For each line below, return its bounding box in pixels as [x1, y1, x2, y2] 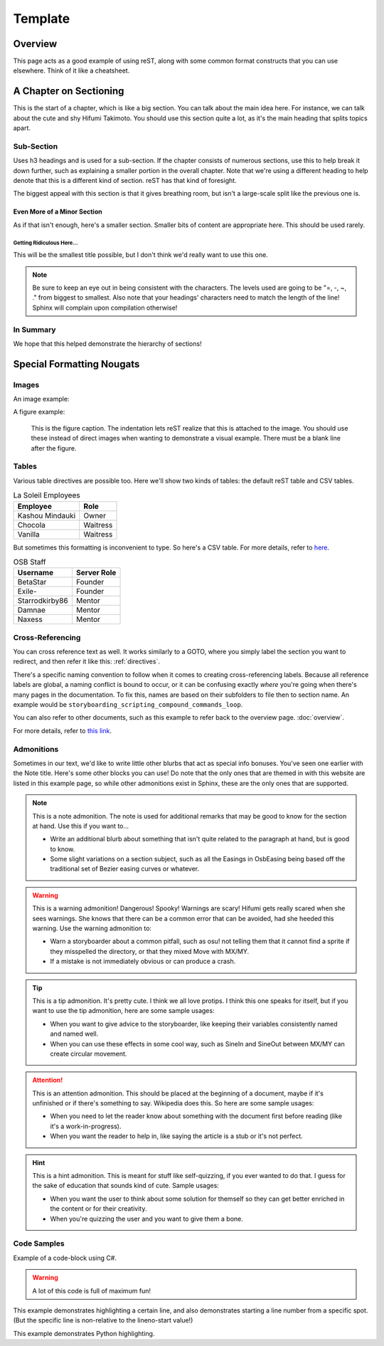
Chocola [17, 520, 46, 530]
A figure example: [13, 408, 65, 416]
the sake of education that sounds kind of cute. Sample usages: [32, 1182, 220, 1190]
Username [17, 568, 53, 578]
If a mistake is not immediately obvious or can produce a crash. [50, 957, 236, 966]
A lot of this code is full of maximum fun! [32, 1286, 151, 1295]
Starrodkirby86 [17, 596, 68, 606]
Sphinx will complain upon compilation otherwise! [32, 303, 178, 312]
